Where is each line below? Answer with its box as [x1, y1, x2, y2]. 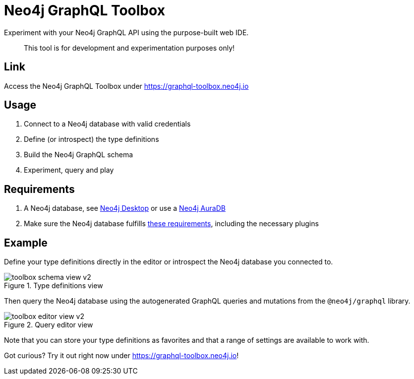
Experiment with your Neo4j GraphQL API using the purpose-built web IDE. [4, 28, 249, 37]
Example [4, 236, 48, 249]
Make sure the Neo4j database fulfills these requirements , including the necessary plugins [24, 219, 319, 228]
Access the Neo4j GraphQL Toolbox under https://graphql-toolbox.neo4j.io [4, 81, 249, 90]
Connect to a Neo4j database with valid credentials [24, 120, 191, 128]
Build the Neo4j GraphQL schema [24, 150, 133, 159]
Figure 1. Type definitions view [4, 281, 103, 290]
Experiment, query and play [24, 166, 114, 175]
